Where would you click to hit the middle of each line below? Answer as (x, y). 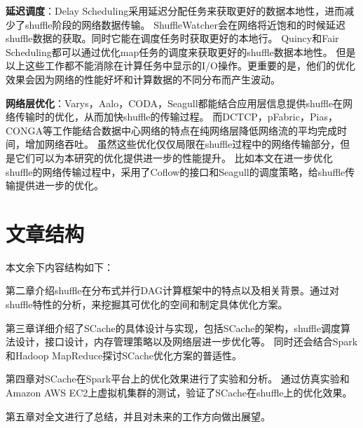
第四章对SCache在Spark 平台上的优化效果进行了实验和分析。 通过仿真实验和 (178, 379)
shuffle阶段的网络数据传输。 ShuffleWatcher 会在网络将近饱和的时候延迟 (185, 24)
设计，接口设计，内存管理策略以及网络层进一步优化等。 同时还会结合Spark (186, 341)
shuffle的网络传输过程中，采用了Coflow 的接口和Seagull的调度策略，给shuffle (176, 171)
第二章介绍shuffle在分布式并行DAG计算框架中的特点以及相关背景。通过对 (172, 290)
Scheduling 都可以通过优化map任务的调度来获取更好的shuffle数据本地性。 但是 (181, 51)
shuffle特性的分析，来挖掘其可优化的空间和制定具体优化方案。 (147, 304)
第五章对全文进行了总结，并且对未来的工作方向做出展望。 (138, 416)
